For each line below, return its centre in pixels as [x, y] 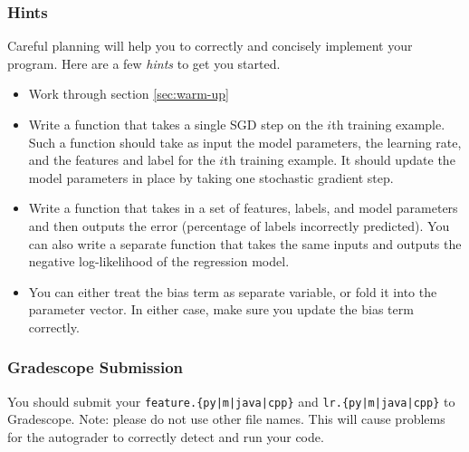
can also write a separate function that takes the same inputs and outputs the [245, 243]
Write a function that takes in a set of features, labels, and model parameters [243, 208]
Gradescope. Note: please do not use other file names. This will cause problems [226, 419]
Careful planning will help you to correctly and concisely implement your [210, 46]
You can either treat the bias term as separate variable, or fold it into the [233, 291]
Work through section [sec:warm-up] [129, 94]
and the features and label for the [122, 160]
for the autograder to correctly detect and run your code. [166, 437]
